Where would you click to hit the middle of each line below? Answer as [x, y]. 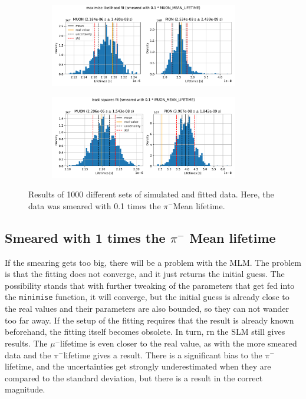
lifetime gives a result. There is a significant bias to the [163, 355]
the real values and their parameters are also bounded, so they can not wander [147, 309]
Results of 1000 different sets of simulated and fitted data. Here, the [151, 194]
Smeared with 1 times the [85, 237]
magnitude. [25, 389]
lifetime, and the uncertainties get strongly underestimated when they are [138, 366]
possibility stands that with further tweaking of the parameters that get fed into [150, 285]
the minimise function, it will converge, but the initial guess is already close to [147, 297]
